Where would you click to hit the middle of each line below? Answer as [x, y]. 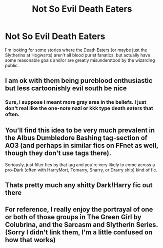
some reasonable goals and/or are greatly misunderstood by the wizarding [80, 60]
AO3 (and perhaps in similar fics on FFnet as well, [82, 145]
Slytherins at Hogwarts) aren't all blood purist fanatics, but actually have [78, 55]
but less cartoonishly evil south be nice [66, 88]
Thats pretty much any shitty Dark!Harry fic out [79, 185]
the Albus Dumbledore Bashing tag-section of [76, 138]
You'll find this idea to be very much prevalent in [80, 130]
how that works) [31, 240]
